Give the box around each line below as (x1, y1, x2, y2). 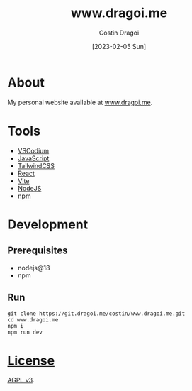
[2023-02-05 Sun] (91, 42, 147, 50)
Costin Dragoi (98, 28, 140, 37)
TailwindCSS (17, 161, 55, 170)
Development (7, 216, 89, 232)
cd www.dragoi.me (7, 316, 59, 324)
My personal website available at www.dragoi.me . (7, 98, 153, 106)
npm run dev (7, 329, 43, 336)
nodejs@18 (17, 263, 50, 272)
